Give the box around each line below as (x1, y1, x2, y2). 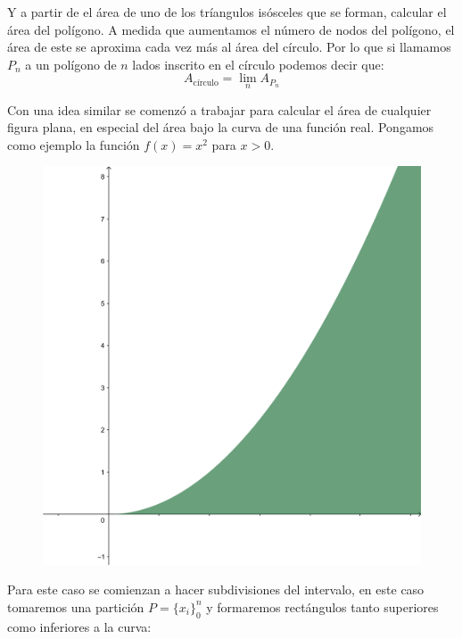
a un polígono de (25, 54, 117, 73)
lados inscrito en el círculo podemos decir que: (132, 54, 384, 73)
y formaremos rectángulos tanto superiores (206, 597, 439, 616)
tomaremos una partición (7, 597, 144, 616)
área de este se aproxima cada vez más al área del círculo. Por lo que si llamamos (7, 37, 451, 56)
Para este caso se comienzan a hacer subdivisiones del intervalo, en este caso (7, 580, 425, 599)
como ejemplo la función (7, 135, 140, 154)
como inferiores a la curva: (7, 617, 152, 635)
